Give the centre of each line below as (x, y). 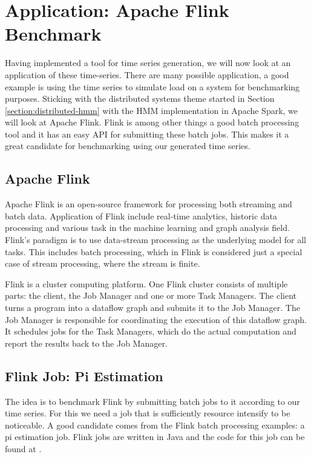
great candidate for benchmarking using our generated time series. (128, 146)
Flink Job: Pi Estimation (84, 375)
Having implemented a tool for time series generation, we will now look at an (148, 63)
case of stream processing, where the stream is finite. (103, 263)
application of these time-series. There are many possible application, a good (147, 74)
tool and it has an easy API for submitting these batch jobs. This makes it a (147, 134)
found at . (23, 448)
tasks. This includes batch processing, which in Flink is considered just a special (154, 251)
